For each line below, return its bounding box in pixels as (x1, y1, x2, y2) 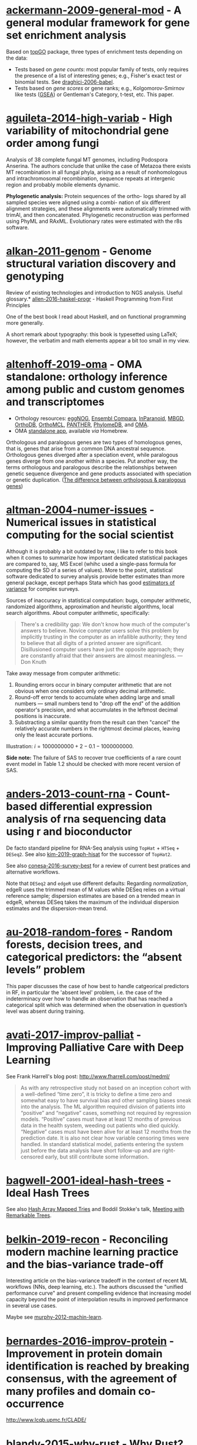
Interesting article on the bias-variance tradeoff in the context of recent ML (6, 1277, 188, 1284)
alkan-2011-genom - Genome (6, 245, 152, 258)
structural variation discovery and (6, 257, 176, 271)
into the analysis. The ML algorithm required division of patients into (20, 1103, 186, 1110)
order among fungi (6, 137, 99, 150)
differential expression (39, 799, 153, 813)
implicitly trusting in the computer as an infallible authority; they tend (20, 633, 187, 640)
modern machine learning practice (6, 1245, 179, 1259)
